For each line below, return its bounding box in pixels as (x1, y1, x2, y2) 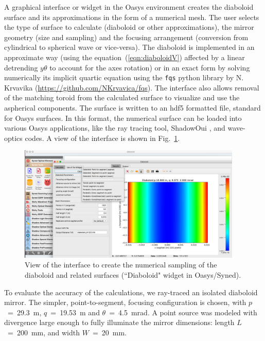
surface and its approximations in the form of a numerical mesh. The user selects (4, 11, 259, 22)
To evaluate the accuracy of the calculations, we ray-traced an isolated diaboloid (4, 286, 258, 297)
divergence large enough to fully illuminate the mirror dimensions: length (4, 317, 235, 328)
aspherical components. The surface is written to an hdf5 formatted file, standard (4, 102, 261, 113)
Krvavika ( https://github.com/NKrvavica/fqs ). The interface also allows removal (4, 82, 259, 93)
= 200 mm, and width (7, 327, 80, 337)
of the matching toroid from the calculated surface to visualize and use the (4, 92, 240, 103)
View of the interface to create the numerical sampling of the (25, 259, 217, 270)
